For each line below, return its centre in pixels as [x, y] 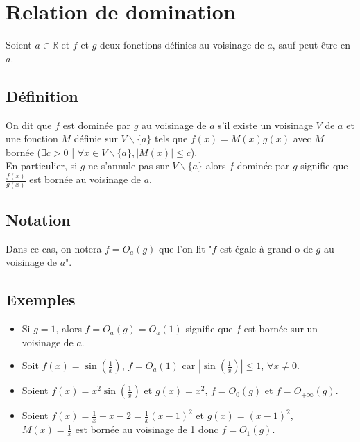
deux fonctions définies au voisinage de [182, 45]
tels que [171, 138]
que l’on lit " [186, 248]
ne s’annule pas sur [129, 165]
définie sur [96, 138]
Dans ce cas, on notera [54, 248]
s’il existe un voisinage [265, 125]
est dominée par [97, 125]
